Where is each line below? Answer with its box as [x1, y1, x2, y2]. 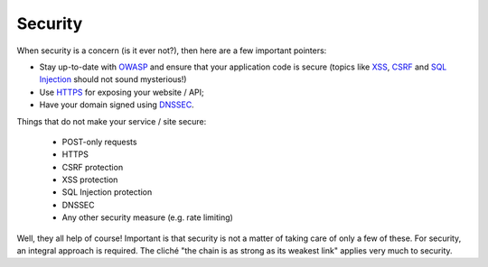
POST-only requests [61, 136, 137, 147]
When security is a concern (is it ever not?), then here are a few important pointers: [16, 45, 327, 56]
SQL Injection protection [61, 187, 153, 198]
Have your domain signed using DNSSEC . [39, 99, 194, 110]
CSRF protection [61, 161, 124, 172]
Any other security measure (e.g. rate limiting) [61, 212, 234, 223]
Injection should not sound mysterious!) [39, 74, 187, 85]
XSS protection [61, 174, 118, 185]
